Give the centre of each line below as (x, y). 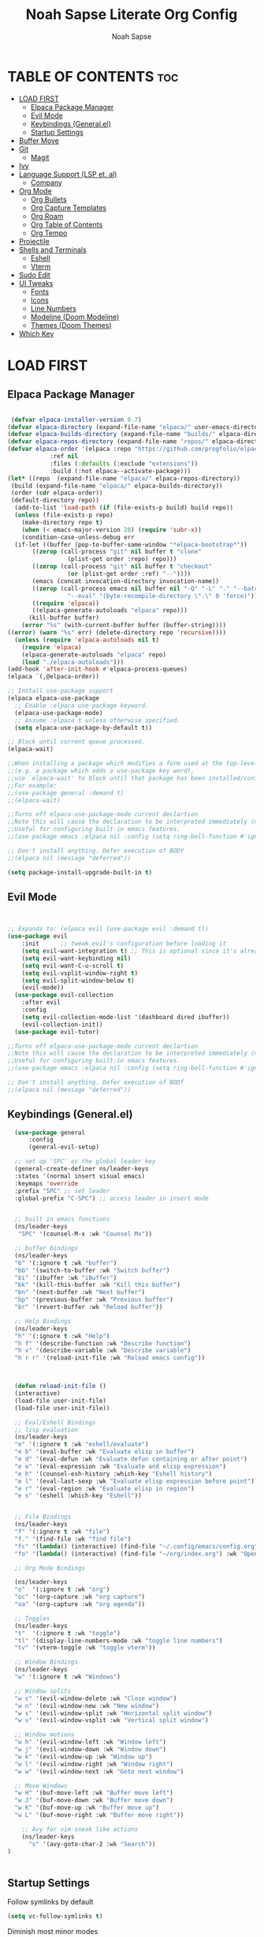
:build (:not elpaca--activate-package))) (120, 471)
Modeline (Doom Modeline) (75, 317)
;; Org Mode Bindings (50, 1568)
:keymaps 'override (46, 1183)
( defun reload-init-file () (61, 1386)
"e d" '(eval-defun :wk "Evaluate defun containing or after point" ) (131, 1459)
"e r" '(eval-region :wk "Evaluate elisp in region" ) (104, 1488)
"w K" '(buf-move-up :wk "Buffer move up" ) (87, 1808)
